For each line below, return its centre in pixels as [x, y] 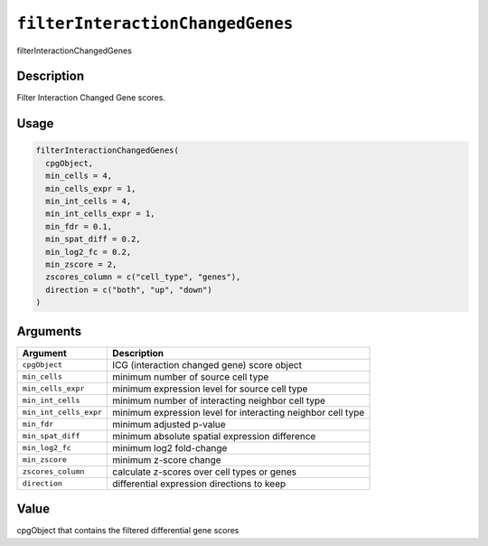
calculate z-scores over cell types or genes [205, 472]
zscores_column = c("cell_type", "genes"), [143, 277]
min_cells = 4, [79, 176]
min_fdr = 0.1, [79, 226]
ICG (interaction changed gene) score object [207, 364]
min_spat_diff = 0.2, [94, 239]
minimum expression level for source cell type [210, 389]
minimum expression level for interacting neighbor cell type [239, 412]
